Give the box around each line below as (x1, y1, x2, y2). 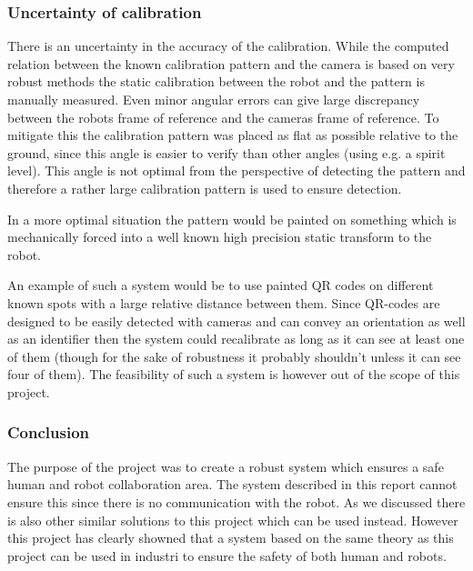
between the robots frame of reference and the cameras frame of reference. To (7, 107, 439, 126)
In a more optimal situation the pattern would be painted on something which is (7, 209, 457, 228)
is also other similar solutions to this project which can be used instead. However (7, 510, 458, 529)
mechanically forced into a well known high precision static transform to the (7, 227, 432, 246)
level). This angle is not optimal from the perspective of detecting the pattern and (7, 161, 466, 180)
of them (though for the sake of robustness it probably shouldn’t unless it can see (7, 346, 461, 366)
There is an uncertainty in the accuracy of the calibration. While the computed (7, 36, 449, 55)
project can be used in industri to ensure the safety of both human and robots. (7, 546, 447, 565)
